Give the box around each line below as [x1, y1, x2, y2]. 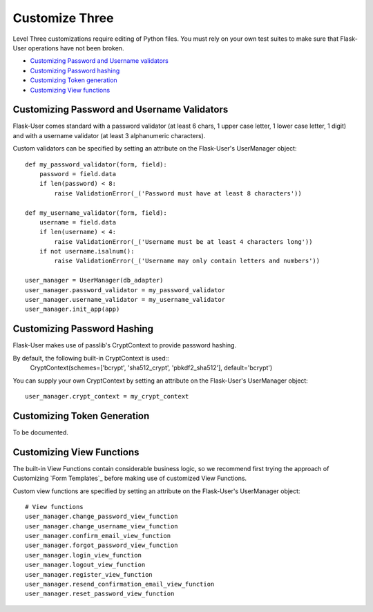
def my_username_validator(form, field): [25, 209, 167, 217]
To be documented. [12, 428, 69, 437]
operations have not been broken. [28, 44, 124, 52]
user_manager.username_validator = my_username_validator [25, 296, 226, 304]
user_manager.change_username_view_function [25, 522, 179, 530]
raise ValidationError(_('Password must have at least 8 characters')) [54, 189, 302, 197]
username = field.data [39, 218, 117, 226]
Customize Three [12, 10, 114, 26]
